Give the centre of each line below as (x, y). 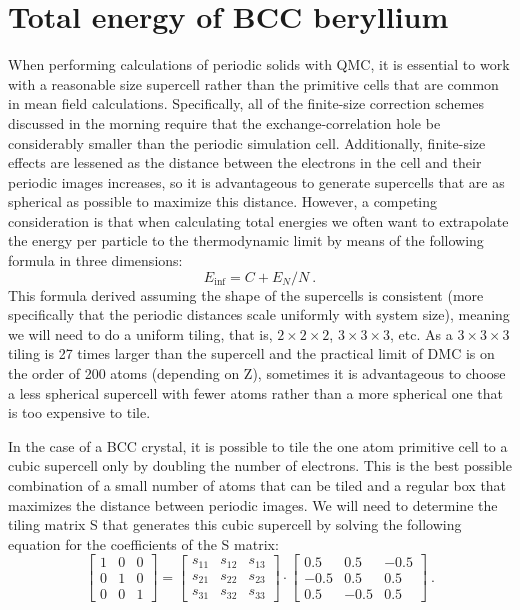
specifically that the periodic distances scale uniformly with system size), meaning (259, 314)
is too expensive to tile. (79, 412)
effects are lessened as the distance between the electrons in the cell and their (245, 162)
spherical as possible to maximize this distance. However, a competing (223, 201)
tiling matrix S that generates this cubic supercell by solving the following (235, 524)
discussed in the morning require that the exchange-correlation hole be (224, 122)
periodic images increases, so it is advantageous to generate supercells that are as (256, 181)
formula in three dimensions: (95, 260)
